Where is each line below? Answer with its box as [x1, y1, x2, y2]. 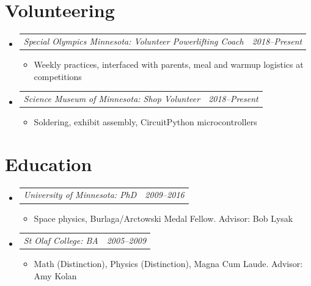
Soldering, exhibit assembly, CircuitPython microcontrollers [34, 116, 257, 128]
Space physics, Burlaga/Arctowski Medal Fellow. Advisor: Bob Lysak [34, 211, 293, 224]
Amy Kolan [34, 269, 77, 282]
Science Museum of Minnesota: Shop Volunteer [23, 92, 200, 105]
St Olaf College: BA [23, 233, 98, 246]
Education [5, 151, 92, 176]
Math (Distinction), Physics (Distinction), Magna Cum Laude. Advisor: [34, 257, 303, 269]
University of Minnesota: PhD [23, 188, 137, 201]
